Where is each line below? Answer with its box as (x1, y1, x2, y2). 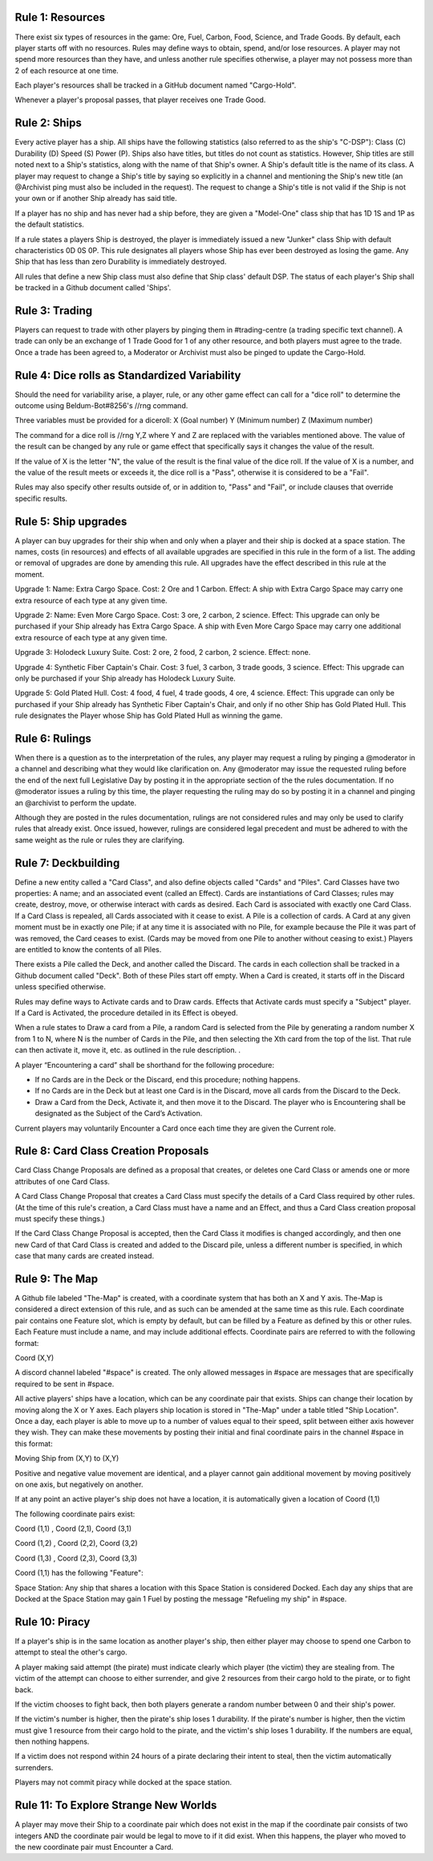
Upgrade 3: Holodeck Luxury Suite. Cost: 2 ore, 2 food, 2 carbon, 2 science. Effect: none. (14, 648, 311, 657)
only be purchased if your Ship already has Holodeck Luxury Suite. (14, 673, 236, 683)
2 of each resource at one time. (14, 65, 119, 76)
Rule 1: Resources (14, 10, 106, 24)
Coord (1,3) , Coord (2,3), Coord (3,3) (14, 1553, 138, 1563)
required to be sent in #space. (14, 1379, 115, 1389)
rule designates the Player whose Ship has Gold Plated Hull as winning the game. (14, 711, 283, 721)
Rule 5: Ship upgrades (14, 514, 127, 528)
